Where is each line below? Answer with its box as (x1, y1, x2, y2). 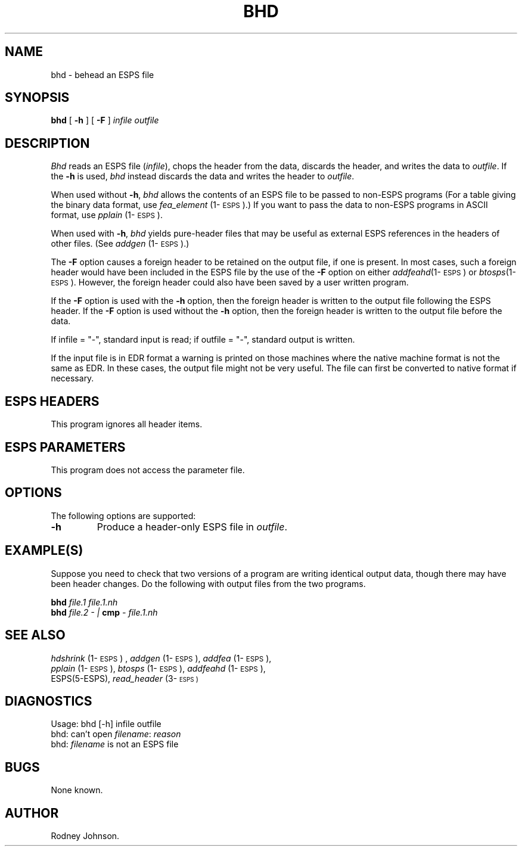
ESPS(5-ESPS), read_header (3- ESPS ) (51, 673, 199, 684)
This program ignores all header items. (51, 419, 203, 430)
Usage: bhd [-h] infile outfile (51, 719, 161, 729)
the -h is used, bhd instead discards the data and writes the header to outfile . (51, 171, 355, 182)
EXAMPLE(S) (5, 543, 83, 558)
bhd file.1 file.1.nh (51, 597, 118, 607)
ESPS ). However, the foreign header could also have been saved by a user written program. (51, 277, 409, 288)
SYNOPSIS (5, 90, 70, 105)
